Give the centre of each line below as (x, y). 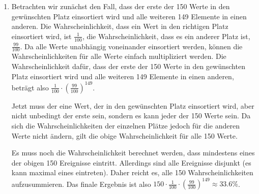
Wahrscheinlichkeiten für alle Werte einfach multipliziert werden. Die (119, 56)
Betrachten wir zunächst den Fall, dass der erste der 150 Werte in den (121, 6)
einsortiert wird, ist (41, 36)
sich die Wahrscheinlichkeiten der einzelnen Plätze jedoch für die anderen (125, 125)
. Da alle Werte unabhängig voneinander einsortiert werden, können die (131, 46)
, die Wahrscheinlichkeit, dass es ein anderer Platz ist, (166, 36)
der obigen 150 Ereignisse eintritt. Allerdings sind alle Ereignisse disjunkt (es (131, 162)
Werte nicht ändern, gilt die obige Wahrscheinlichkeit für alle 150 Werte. (124, 135)
